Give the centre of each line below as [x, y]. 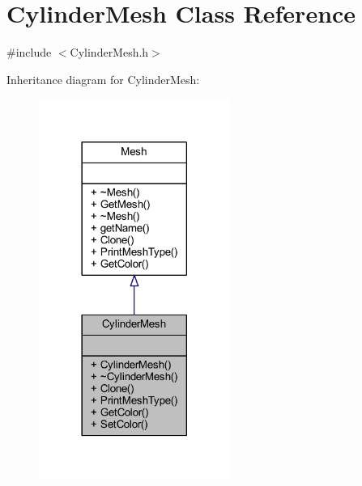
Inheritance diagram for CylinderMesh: [103, 79]
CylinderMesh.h [109, 52]
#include [29, 52]
